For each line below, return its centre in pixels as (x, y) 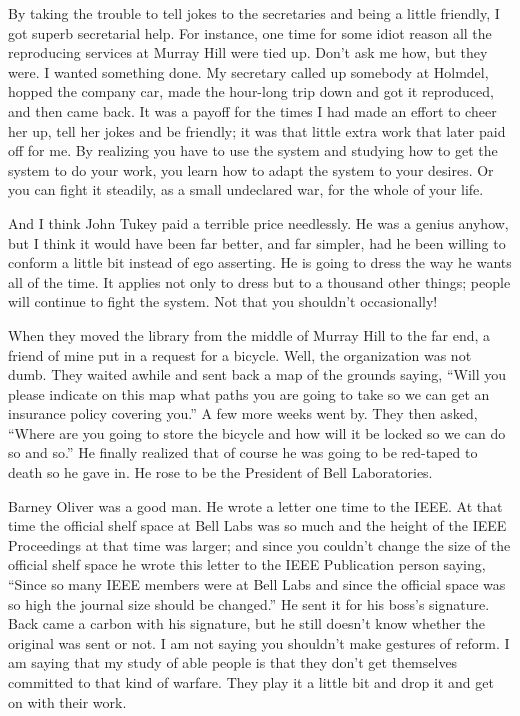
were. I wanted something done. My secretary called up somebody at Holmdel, (248, 71)
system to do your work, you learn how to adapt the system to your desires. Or (251, 169)
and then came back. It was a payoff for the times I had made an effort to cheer (252, 110)
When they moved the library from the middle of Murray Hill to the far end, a (249, 334)
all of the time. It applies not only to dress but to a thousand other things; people (259, 281)
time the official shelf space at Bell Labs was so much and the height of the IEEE (257, 525)
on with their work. (67, 701)
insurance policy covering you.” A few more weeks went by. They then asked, (243, 413)
